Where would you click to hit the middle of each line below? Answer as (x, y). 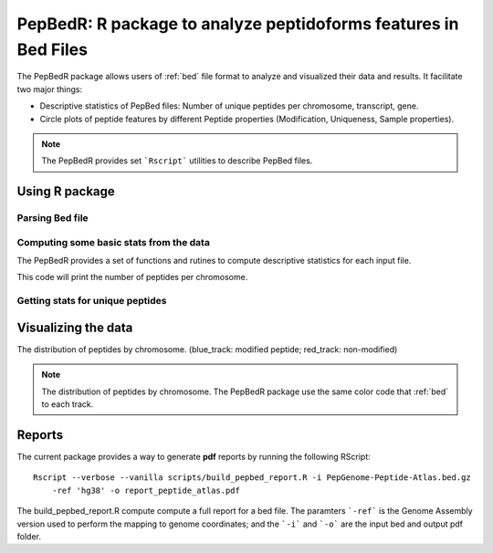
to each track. (68, 404)
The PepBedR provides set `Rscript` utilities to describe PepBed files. (177, 161)
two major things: (49, 89)
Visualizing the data (75, 327)
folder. (29, 536)
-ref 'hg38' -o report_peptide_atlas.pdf (146, 490)
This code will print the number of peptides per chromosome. (132, 277)
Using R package (66, 192)
